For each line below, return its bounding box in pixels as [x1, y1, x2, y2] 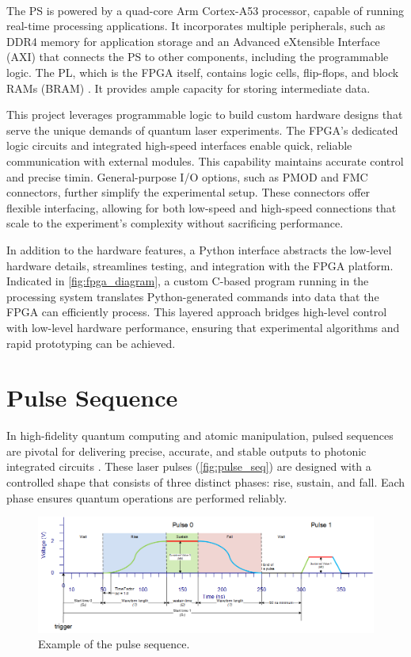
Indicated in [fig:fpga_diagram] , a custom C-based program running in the [6, 273, 369, 289]
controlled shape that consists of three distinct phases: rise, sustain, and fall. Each [6, 474, 405, 491]
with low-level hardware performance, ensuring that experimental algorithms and [6, 319, 400, 335]
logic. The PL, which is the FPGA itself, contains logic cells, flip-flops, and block [6, 64, 399, 81]
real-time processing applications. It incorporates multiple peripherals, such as [6, 17, 386, 34]
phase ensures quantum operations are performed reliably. [6, 489, 287, 506]
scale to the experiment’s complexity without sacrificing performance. [6, 215, 344, 231]
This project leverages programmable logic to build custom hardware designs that [6, 106, 403, 123]
